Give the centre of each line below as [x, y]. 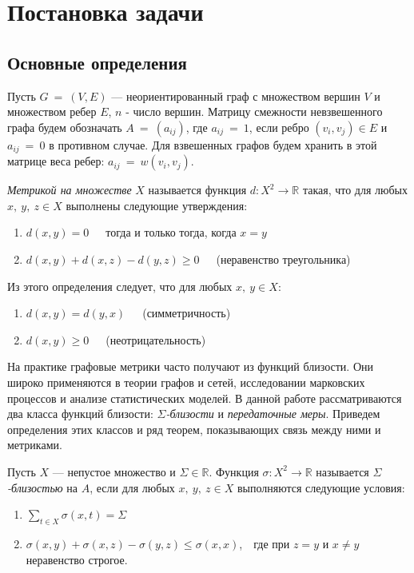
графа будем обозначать [65, 127]
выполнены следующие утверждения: [157, 205]
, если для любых [132, 487]
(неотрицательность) [156, 339]
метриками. [35, 445]
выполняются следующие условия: [321, 487]
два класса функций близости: [80, 414]
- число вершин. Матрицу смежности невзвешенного [254, 111]
